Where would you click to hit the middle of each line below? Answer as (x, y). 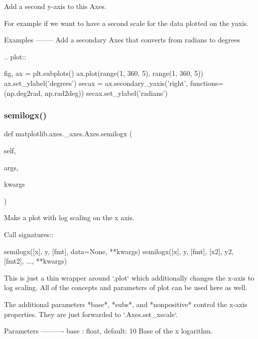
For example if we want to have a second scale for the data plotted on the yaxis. (127, 23)
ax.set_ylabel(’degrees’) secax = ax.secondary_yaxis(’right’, (96, 83)
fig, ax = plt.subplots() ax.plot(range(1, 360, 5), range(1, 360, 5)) (104, 73)
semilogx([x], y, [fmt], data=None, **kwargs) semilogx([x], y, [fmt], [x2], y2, (119, 251)
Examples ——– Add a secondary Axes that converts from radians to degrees (122, 40)
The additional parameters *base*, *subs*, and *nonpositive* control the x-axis (126, 304)
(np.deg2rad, (23, 93)
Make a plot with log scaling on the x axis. (69, 217)
